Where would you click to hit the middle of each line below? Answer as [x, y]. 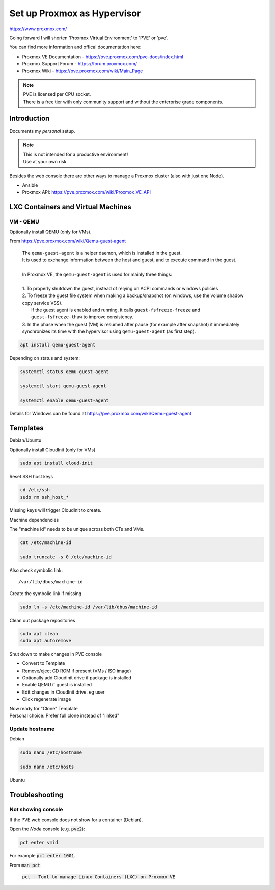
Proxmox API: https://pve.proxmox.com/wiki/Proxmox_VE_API [87, 192]
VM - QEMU [24, 221]
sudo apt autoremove [46, 641]
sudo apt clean [39, 634]
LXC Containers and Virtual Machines [71, 207]
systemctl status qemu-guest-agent [64, 372]
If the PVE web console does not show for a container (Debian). [76, 820]
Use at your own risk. [46, 161]
